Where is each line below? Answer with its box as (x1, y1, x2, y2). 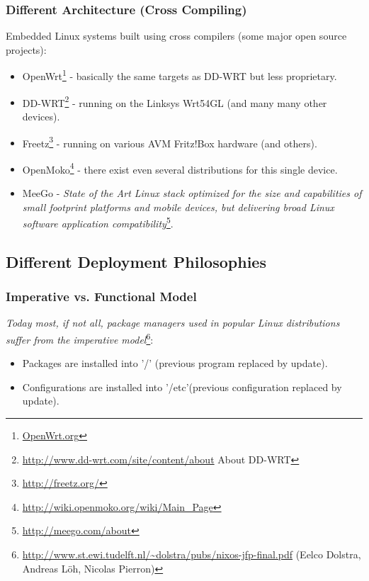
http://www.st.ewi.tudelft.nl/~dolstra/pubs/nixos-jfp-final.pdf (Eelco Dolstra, (22, 547, 361, 562)
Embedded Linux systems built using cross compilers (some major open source (6, 28, 347, 43)
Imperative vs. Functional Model (6, 288, 197, 305)
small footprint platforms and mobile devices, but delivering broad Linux (22, 199, 334, 214)
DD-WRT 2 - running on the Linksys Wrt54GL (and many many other (22, 93, 327, 110)
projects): (6, 42, 47, 57)
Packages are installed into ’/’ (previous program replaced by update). (22, 356, 328, 371)
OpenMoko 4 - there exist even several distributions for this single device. (22, 159, 338, 176)
